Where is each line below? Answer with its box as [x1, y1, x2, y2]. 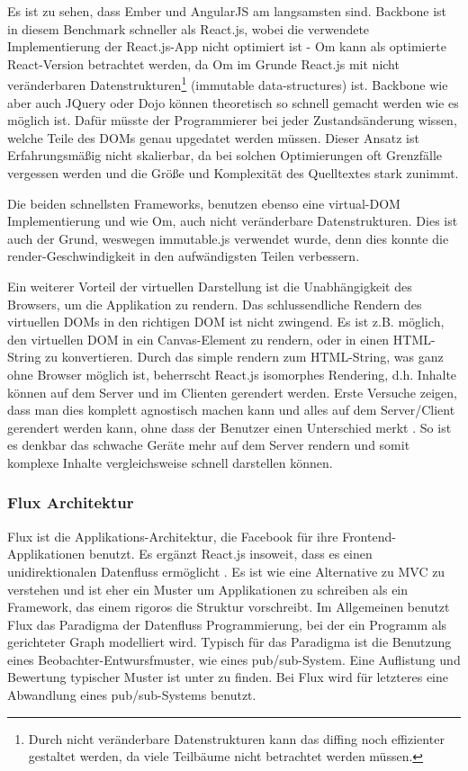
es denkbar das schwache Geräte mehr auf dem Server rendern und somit [7, 435, 410, 454]
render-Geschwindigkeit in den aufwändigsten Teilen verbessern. [7, 247, 360, 265]
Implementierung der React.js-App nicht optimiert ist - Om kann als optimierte [7, 37, 446, 56]
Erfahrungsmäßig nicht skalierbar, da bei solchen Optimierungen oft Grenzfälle [7, 146, 443, 165]
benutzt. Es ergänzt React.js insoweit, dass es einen [89, 544, 373, 563]
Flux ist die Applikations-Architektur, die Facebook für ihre [7, 526, 338, 545]
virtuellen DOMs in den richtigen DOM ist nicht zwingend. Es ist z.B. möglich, [7, 312, 445, 331]
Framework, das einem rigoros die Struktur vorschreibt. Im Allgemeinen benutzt [7, 597, 450, 616]
